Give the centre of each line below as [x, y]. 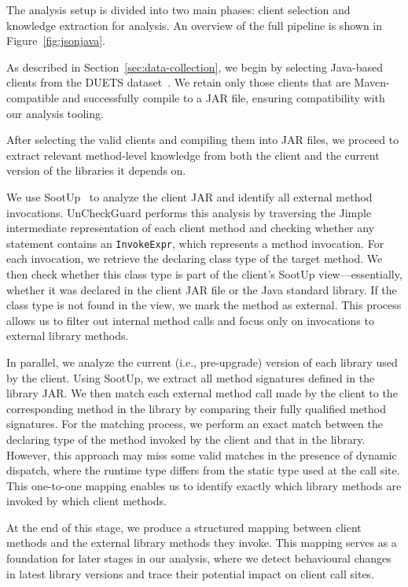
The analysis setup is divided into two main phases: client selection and [178, 9]
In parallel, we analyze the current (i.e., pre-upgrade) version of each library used [202, 362]
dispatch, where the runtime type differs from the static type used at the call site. [203, 470]
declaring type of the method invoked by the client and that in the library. [186, 439]
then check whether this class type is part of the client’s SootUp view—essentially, [204, 273]
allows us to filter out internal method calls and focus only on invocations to [190, 320]
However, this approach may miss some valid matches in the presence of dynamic [202, 454]
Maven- [372, 82]
